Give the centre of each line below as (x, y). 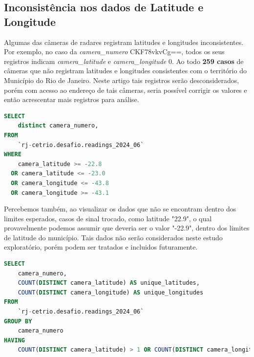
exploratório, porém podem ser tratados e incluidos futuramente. (101, 247)
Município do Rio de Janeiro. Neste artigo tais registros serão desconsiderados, (122, 80)
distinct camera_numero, (58, 126)
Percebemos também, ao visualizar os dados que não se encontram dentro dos (120, 209)
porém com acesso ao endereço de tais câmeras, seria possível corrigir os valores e (126, 90)
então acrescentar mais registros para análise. (72, 99)
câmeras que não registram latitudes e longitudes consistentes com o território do (125, 71)
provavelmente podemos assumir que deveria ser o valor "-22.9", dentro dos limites (127, 228)
